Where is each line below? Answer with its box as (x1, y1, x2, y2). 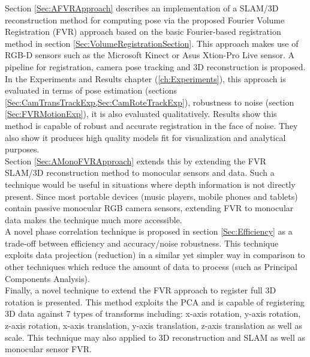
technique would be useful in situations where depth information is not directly (5, 178, 296, 190)
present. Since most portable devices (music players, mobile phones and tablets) (5, 190, 298, 202)
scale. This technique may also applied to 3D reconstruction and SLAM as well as (5, 331, 306, 343)
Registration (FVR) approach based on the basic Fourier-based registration (5, 25, 281, 38)
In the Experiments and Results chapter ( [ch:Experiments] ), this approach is (5, 72, 286, 85)
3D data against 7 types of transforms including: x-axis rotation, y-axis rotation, (5, 307, 301, 320)
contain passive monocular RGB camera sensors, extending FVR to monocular (5, 202, 294, 214)
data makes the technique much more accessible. (5, 213, 182, 226)
